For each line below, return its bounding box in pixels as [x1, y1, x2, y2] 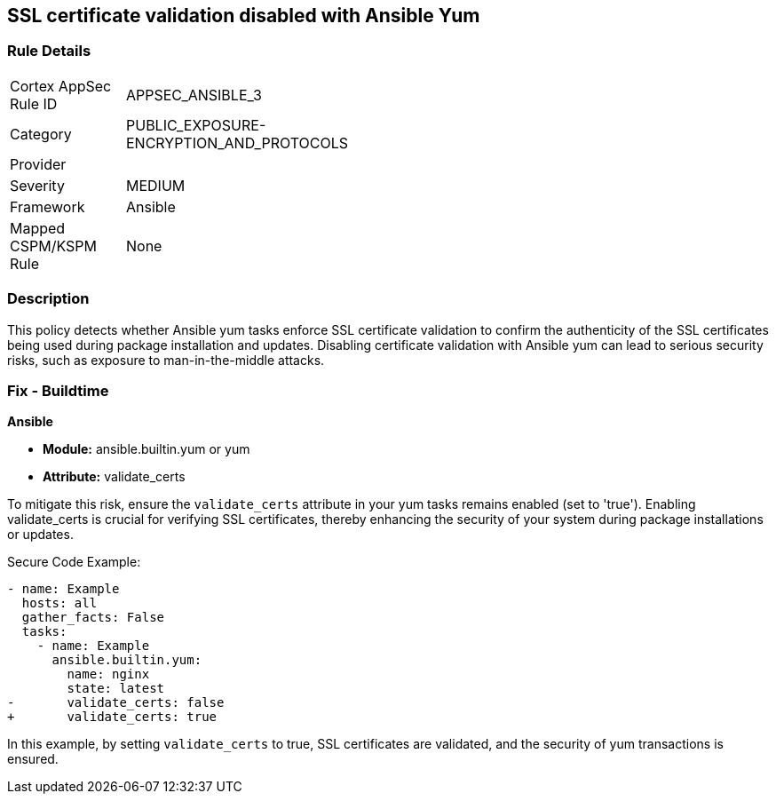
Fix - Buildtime [7, 381, 109, 400]
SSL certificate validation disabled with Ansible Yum [7, 4, 480, 27]
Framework [10, 197, 85, 216]
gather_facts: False [21, 610, 165, 625]
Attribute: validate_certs [43, 469, 186, 485]
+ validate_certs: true [7, 710, 218, 725]
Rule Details [7, 42, 91, 60]
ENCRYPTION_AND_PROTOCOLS [126, 133, 348, 152]
